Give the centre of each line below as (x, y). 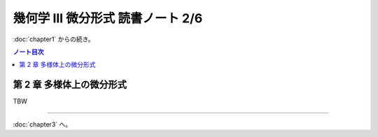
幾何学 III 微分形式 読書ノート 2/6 (108, 18)
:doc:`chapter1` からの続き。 (54, 39)
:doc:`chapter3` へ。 (42, 124)
